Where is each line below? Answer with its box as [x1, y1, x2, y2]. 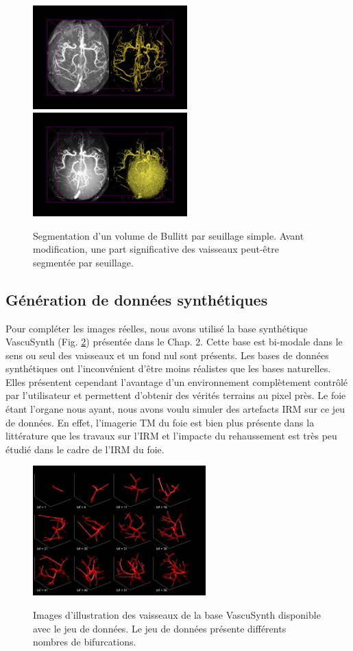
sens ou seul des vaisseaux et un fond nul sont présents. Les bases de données [5, 347, 329, 362]
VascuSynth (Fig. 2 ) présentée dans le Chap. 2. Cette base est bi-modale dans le [5, 334, 343, 349]
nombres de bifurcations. [33, 635, 136, 649]
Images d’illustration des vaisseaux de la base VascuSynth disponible [33, 608, 321, 622]
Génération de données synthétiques [5, 288, 268, 310]
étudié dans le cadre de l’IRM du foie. [5, 442, 165, 456]
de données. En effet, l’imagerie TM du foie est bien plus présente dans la [5, 415, 315, 429]
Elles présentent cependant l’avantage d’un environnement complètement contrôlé [5, 374, 348, 389]
